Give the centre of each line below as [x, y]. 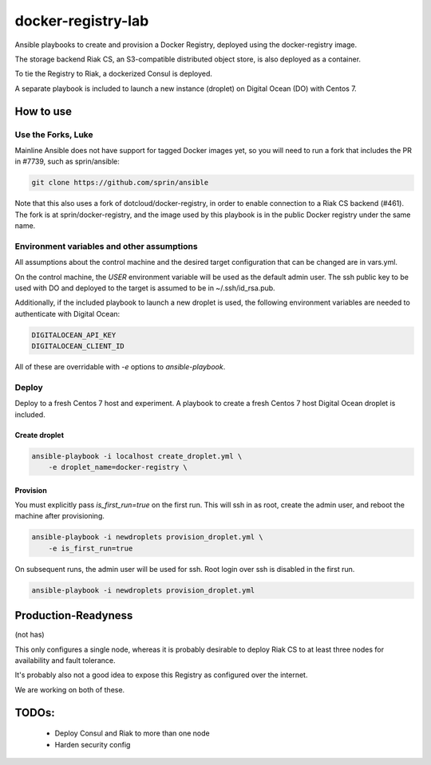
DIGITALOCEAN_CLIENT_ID [78, 346]
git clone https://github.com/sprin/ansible [120, 183]
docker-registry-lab [82, 21]
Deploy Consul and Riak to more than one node [132, 733]
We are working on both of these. [70, 689]
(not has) [30, 635]
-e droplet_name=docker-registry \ [118, 467]
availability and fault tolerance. [65, 660]
